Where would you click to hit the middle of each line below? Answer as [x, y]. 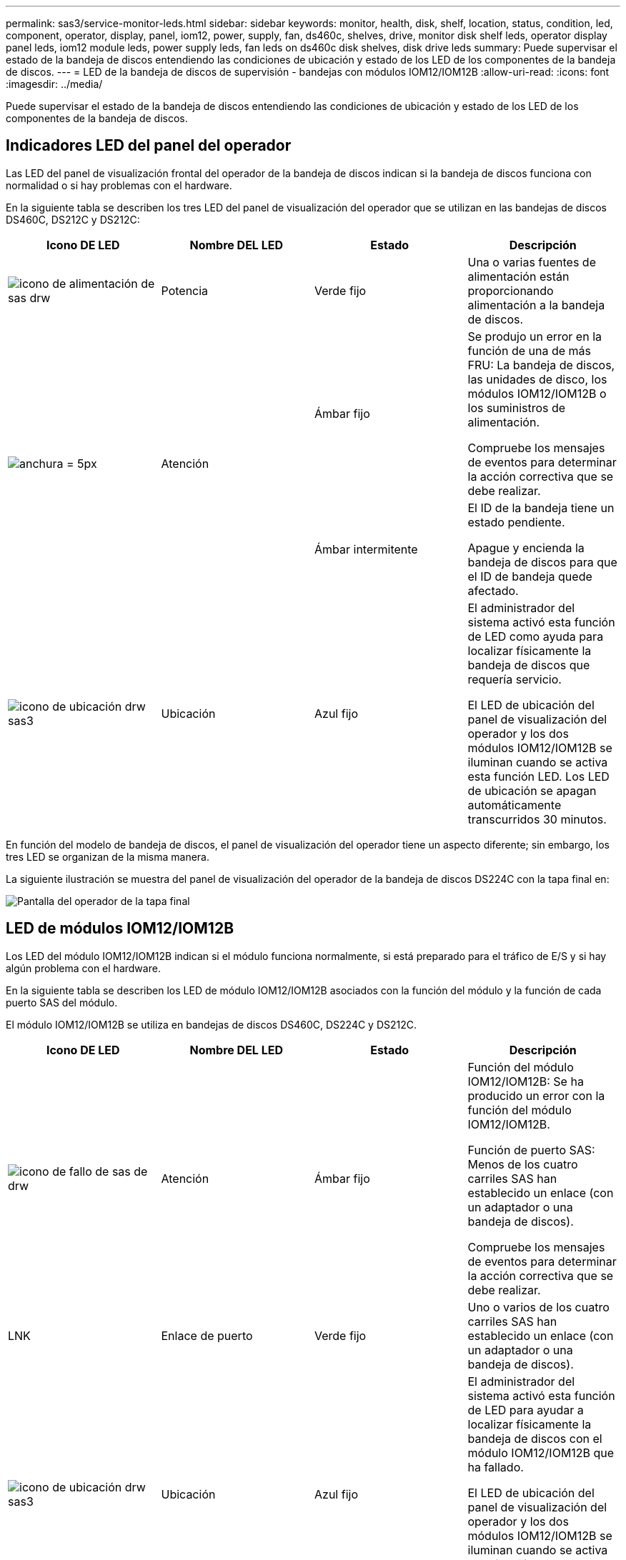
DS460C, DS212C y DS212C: [73, 219]
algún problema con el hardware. [83, 968]
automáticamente [515, 805]
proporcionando [511, 290]
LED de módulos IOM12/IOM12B [120, 929]
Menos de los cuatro [523, 1164]
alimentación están [518, 276]
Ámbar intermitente [366, 549]
